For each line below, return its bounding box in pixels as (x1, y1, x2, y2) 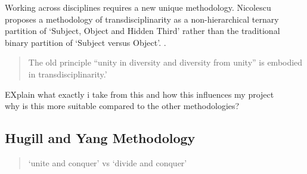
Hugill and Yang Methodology (5, 129, 196, 147)
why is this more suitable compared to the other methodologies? (5, 100, 240, 112)
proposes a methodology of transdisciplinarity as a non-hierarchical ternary (5, 13, 279, 25)
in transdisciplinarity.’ (28, 67, 107, 80)
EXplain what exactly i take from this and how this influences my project (5, 88, 274, 100)
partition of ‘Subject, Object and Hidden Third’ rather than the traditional (5, 24, 280, 37)
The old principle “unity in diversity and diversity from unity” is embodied (28, 56, 303, 69)
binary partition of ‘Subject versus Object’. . (5, 36, 166, 48)
